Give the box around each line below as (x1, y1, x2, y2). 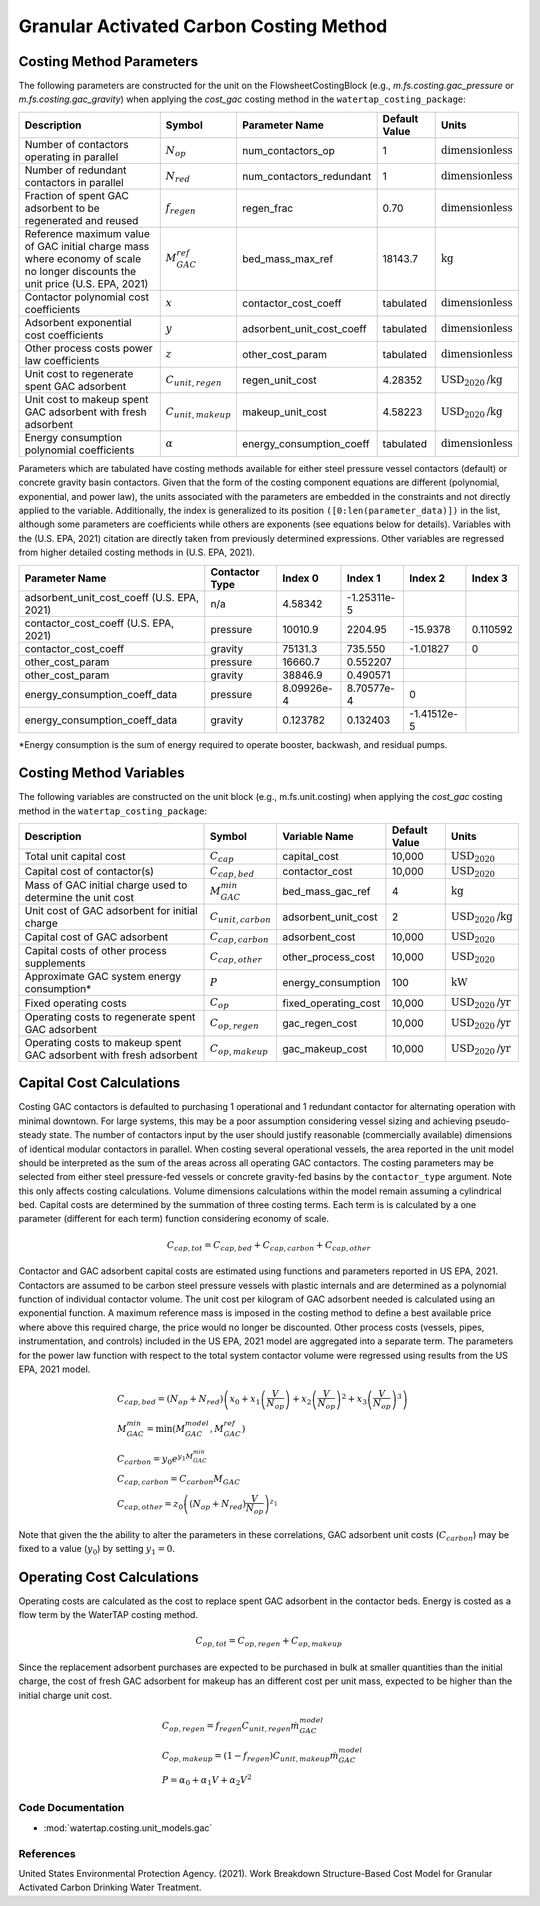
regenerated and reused (24, 213, 139, 227)
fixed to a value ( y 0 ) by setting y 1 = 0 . (18, 1543, 175, 1557)
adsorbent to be (24, 201, 100, 215)
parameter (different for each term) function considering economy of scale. (18, 1213, 330, 1225)
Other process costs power (24, 341, 153, 355)
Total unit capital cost (24, 850, 126, 864)
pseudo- (474, 1115, 510, 1127)
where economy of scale (24, 251, 142, 265)
